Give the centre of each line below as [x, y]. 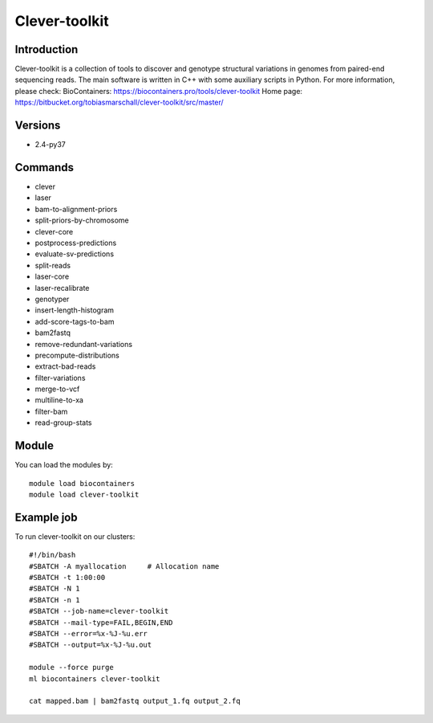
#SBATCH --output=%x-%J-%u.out [91, 645]
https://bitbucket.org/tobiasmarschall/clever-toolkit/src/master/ [119, 102]
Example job [46, 517]
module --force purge [71, 668]
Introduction [47, 49]
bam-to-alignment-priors [76, 209]
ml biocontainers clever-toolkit [95, 678]
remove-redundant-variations [83, 344]
